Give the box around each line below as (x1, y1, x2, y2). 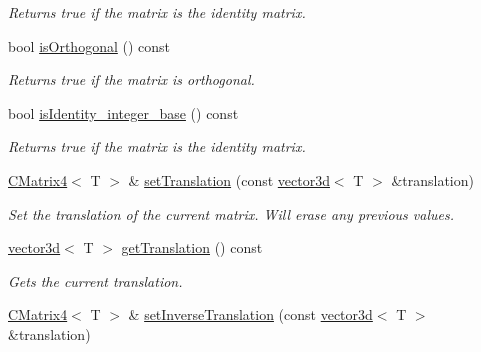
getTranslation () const (121, 237, 263, 258)
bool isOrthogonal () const (8, 35, 171, 56)
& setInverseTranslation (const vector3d (128, 304, 373, 325)
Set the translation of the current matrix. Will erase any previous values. (8, 203, 454, 224)
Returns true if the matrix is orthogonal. (8, 69, 255, 90)
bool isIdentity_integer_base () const (8, 102, 239, 123)
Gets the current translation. (8, 270, 183, 291)
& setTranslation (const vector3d (128, 169, 330, 190)
